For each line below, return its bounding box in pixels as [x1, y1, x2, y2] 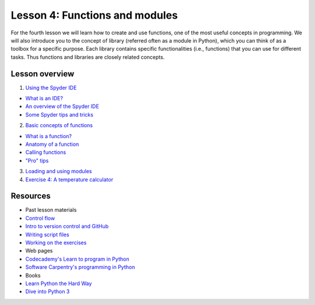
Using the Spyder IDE [25, 84, 77, 91]
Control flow [25, 215, 55, 222]
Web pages [25, 247, 53, 254]
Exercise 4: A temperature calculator [25, 176, 114, 183]
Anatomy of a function [25, 141, 79, 148]
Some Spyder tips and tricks [25, 111, 93, 118]
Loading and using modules [25, 168, 93, 175]
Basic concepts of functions [25, 122, 93, 129]
